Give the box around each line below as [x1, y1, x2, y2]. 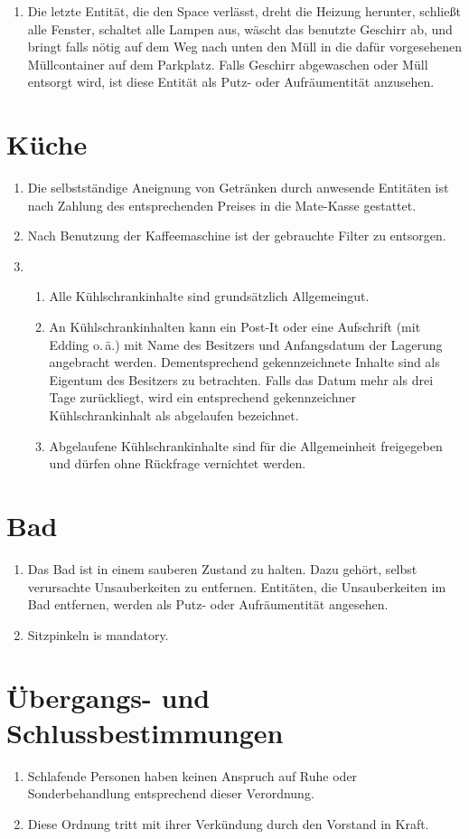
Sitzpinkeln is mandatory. [27, 625, 169, 644]
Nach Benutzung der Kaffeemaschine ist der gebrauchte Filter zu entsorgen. [27, 226, 446, 245]
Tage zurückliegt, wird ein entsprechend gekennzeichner [49, 388, 356, 407]
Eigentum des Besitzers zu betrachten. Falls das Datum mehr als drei [49, 370, 434, 389]
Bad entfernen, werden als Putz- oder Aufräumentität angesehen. [27, 595, 389, 614]
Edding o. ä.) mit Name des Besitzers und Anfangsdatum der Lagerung [49, 335, 443, 354]
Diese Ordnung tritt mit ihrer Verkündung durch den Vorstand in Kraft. [27, 814, 429, 833]
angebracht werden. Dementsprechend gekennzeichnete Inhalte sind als [49, 353, 440, 372]
